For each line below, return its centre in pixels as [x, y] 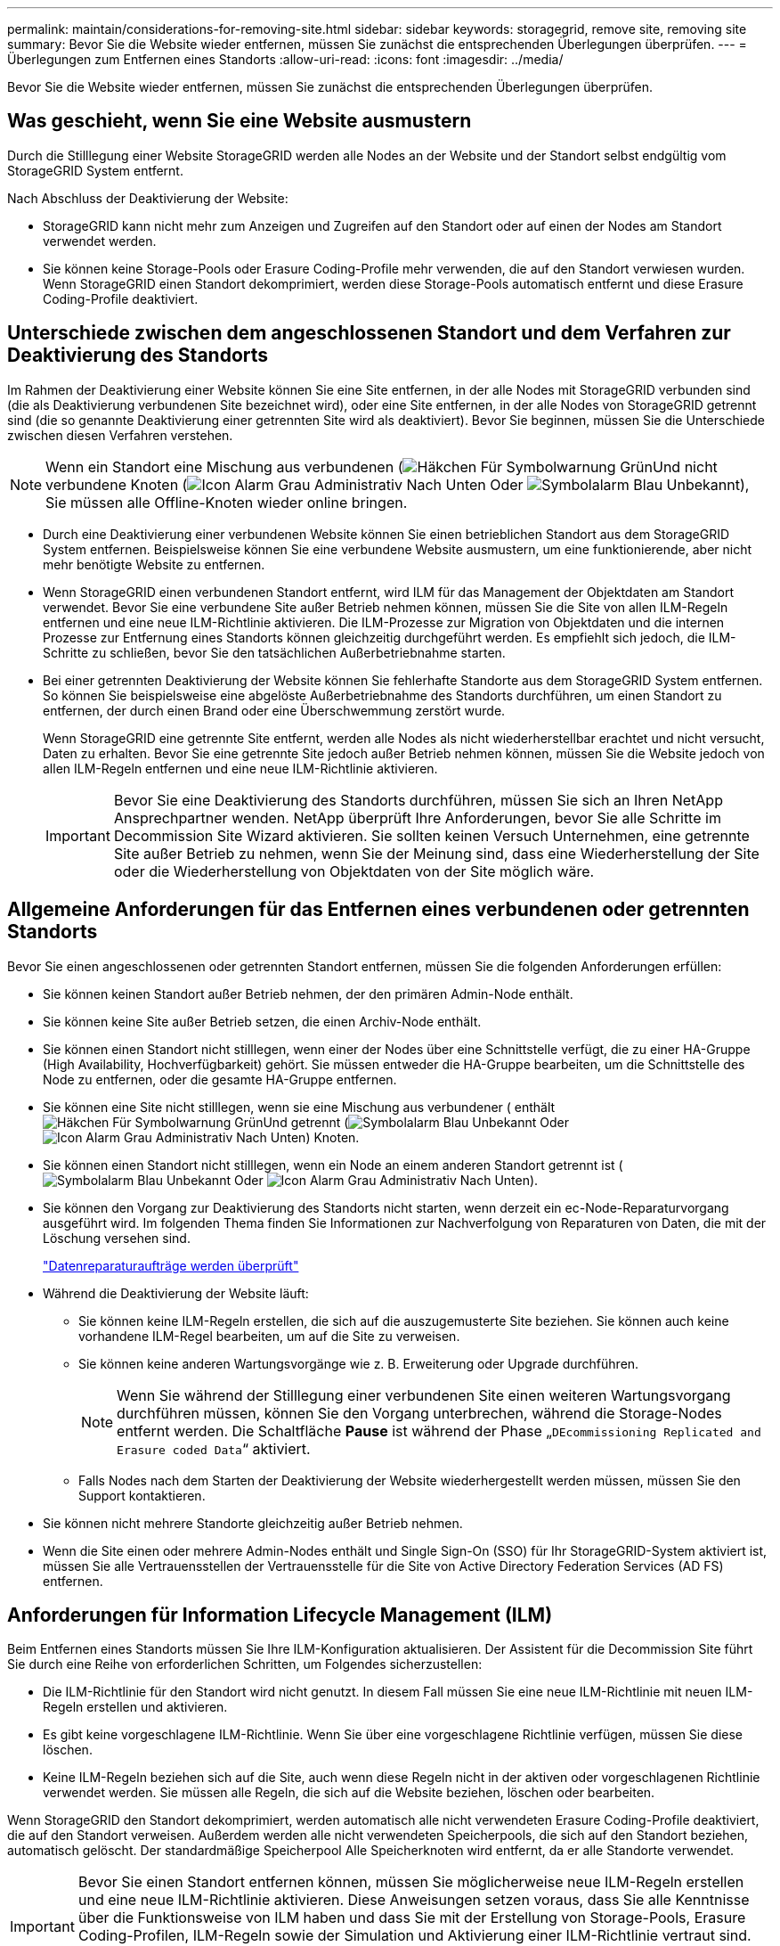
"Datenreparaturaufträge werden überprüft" [171, 1265]
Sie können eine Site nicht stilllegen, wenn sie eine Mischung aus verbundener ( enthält [299, 1107]
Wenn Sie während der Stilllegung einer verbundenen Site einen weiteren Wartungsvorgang [424, 1395]
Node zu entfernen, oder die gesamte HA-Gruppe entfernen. [220, 1079]
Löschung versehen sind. [117, 1238]
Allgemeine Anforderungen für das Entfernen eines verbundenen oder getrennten [378, 910]
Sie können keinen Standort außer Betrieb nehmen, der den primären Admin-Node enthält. [308, 993]
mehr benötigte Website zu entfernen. [154, 564]
